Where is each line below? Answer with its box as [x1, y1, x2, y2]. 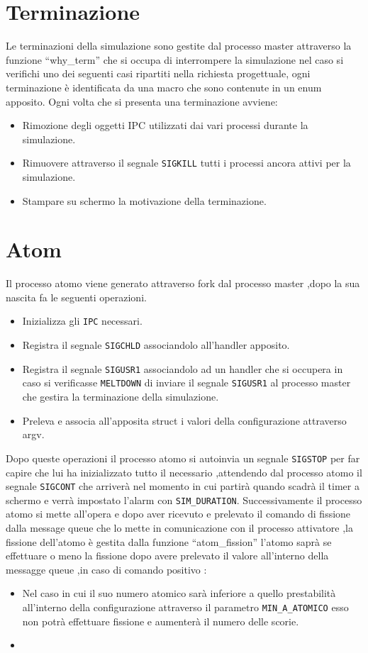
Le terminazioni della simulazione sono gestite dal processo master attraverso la [6, 38, 352, 53]
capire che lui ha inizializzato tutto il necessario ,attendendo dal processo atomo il [6, 464, 362, 479]
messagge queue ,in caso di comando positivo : [6, 562, 207, 576]
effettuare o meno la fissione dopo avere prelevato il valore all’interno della [6, 548, 329, 563]
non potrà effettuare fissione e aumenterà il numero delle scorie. [22, 613, 299, 628]
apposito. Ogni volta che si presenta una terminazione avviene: [6, 94, 278, 108]
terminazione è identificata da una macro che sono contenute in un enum [6, 79, 322, 94]
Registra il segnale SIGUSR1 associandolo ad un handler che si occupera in [22, 361, 343, 376]
